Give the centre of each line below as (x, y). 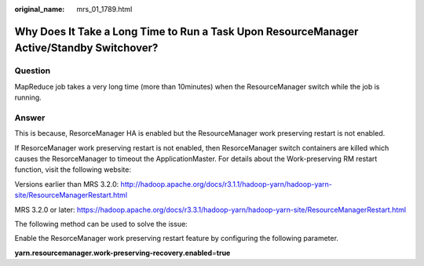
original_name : (40, 9)
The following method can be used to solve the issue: (101, 224)
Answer (30, 118)
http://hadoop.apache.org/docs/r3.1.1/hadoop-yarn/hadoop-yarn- (227, 184)
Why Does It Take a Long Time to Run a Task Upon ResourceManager (186, 31)
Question (33, 71)
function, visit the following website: (73, 169)
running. (28, 97)
